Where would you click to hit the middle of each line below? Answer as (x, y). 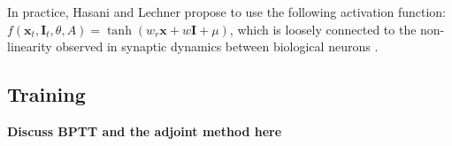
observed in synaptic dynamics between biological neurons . (217, 46)
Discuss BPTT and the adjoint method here (145, 131)
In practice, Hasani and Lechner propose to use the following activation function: (227, 12)
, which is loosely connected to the (323, 29)
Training (46, 94)
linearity (30, 46)
